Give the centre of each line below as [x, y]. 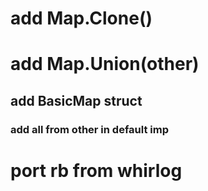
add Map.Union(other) [105, 64]
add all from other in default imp [90, 129]
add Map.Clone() [81, 18]
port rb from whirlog [96, 170]
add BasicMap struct [76, 100]
